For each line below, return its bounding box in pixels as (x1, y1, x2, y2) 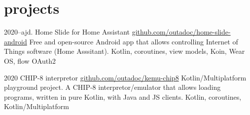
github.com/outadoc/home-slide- (132, 27, 231, 37)
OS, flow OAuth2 (4, 55, 56, 66)
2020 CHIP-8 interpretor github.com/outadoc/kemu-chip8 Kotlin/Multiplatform (4, 72, 247, 82)
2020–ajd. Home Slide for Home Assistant (4, 27, 130, 37)
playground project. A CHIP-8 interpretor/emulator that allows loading (4, 82, 221, 92)
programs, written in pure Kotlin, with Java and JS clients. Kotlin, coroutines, (4, 91, 242, 102)
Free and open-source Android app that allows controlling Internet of (29, 36, 238, 46)
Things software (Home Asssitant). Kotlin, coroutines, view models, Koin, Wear (4, 46, 245, 56)
